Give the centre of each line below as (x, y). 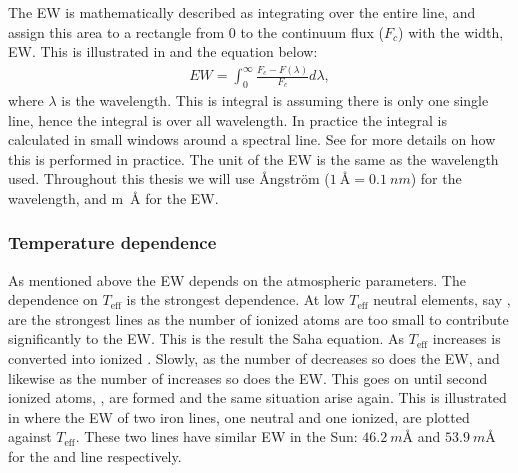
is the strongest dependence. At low (235, 299)
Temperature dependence (112, 242)
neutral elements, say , (442, 299)
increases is (466, 338)
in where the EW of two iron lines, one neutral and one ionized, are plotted (239, 416)
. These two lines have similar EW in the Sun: (216, 436)
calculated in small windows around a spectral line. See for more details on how (252, 139)
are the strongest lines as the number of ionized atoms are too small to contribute (258, 318)
